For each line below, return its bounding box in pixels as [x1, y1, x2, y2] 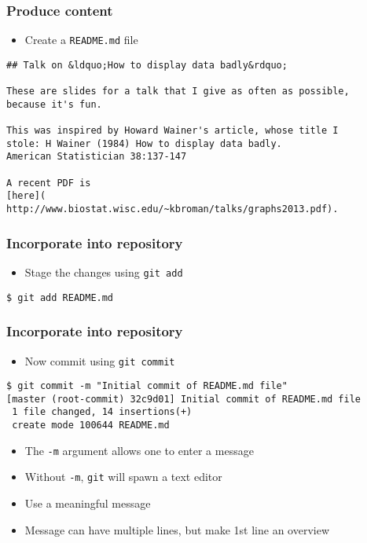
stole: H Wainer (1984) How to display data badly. [6, 138, 282, 149]
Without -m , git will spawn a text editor [24, 468, 222, 485]
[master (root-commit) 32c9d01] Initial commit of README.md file [6, 393, 361, 405]
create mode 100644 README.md [12, 420, 170, 431]
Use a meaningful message [24, 495, 151, 512]
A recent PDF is [6, 177, 91, 189]
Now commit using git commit [24, 352, 175, 369]
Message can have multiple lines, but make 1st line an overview [24, 521, 330, 537]
